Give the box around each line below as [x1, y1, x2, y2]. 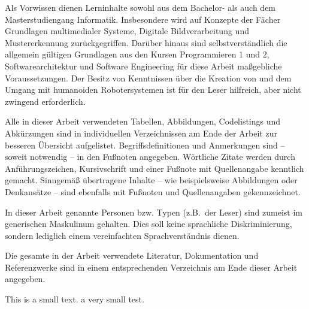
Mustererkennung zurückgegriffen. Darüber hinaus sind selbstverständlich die [5, 36, 287, 49]
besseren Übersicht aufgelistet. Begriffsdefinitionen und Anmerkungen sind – [5, 138, 285, 151]
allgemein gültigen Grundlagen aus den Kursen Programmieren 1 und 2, [5, 48, 269, 60]
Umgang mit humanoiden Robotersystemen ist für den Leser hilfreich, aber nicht [5, 83, 301, 96]
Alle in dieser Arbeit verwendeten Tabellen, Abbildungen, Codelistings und [5, 115, 281, 128]
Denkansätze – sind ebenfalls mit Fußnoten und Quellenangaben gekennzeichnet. [5, 185, 301, 198]
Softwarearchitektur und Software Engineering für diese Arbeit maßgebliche [5, 59, 282, 72]
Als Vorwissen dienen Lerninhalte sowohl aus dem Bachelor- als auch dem [5, 1, 276, 13]
